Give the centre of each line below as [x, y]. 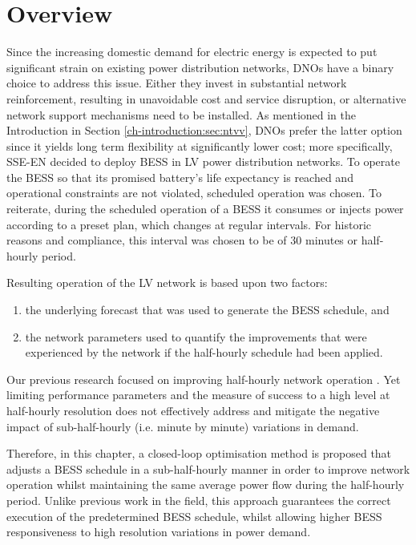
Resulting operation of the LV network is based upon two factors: [167, 283]
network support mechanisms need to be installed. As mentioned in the [182, 114]
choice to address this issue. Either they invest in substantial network [177, 83]
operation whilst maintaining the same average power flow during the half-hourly [206, 484]
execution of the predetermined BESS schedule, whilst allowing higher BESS [194, 516]
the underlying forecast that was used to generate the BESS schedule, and [207, 310]
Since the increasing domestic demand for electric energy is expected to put [192, 52]
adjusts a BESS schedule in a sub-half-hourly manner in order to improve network [208, 468]
